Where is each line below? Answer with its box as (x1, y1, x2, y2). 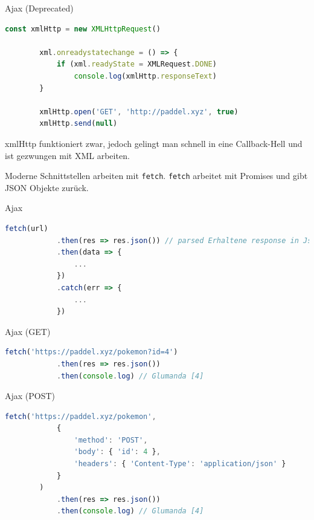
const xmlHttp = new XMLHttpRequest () (5, 24, 161, 33)
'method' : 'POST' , (74, 435, 148, 444)
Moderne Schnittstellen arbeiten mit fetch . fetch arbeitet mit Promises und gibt (5, 169, 308, 182)
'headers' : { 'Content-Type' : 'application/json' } (74, 460, 286, 469)
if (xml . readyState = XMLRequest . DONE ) (56, 60, 217, 69)
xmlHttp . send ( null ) (39, 119, 118, 128)
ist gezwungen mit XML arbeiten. (5, 149, 130, 161)
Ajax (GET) (5, 325, 51, 337)
